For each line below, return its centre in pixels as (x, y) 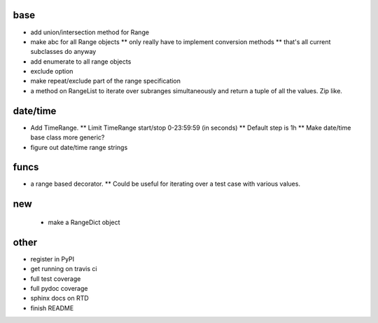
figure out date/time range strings (79, 147)
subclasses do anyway (63, 52)
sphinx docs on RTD (59, 298)
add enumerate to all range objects (81, 61)
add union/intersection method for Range (90, 32)
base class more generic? (68, 137)
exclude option (52, 71)
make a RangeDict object (84, 222)
